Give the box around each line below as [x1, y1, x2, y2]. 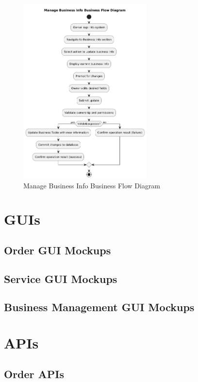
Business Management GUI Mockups [4, 299, 195, 315]
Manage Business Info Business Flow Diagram [23, 181, 161, 191]
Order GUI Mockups [4, 242, 111, 257]
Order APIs [4, 366, 65, 381]
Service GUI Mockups [4, 271, 117, 286]
